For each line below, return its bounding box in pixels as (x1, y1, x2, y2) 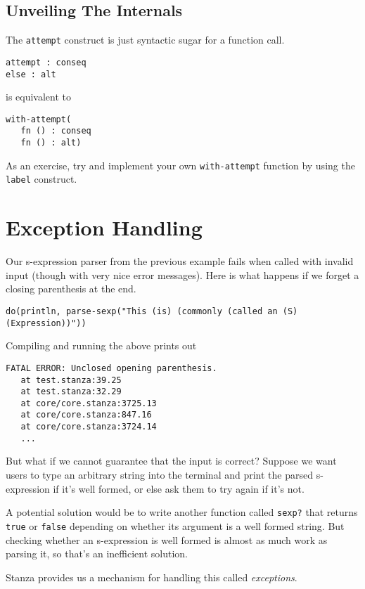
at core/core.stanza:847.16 (20, 410, 152, 420)
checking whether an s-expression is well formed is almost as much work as (6, 532, 328, 547)
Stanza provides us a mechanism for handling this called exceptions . (6, 569, 297, 584)
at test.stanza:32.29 (20, 387, 122, 397)
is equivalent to (6, 89, 72, 104)
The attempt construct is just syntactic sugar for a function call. (6, 32, 285, 47)
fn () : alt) (20, 138, 82, 148)
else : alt (6, 69, 56, 79)
